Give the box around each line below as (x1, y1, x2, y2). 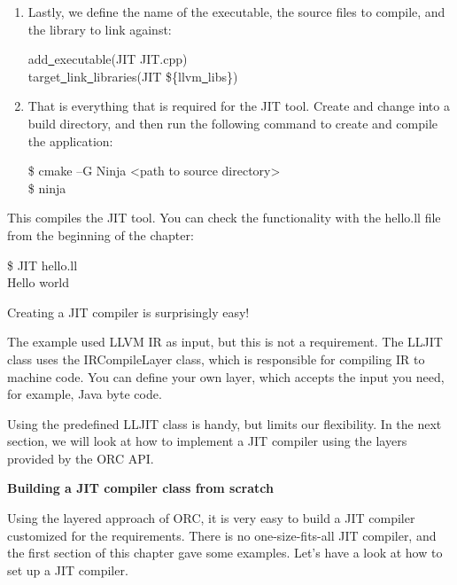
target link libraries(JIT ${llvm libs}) (27, 66, 238, 85)
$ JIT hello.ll (7, 255, 78, 274)
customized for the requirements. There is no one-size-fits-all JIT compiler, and (7, 526, 437, 544)
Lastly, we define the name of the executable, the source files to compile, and (27, 3, 445, 20)
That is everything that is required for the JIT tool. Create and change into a (27, 97, 450, 115)
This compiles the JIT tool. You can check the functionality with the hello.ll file (7, 208, 441, 227)
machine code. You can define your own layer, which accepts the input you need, (7, 367, 445, 386)
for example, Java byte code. (7, 385, 162, 403)
